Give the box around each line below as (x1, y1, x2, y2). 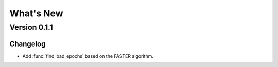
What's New (9, 8, 64, 19)
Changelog (9, 39, 46, 48)
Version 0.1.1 (9, 23, 54, 32)
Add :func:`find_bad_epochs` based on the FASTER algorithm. (22, 53, 154, 59)
